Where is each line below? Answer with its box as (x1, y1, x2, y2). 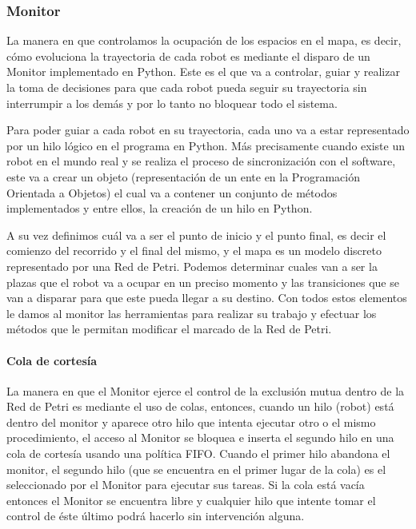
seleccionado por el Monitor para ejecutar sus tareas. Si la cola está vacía (6, 476, 365, 493)
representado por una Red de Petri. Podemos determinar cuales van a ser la (6, 257, 378, 274)
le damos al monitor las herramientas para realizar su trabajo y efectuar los (6, 304, 377, 321)
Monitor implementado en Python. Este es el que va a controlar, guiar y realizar (6, 63, 400, 80)
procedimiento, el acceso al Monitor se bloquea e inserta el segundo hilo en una (6, 429, 394, 446)
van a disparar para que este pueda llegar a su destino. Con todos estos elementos (6, 289, 407, 306)
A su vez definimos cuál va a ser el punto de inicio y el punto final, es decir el (6, 226, 386, 243)
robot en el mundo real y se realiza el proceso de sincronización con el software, (6, 153, 396, 169)
